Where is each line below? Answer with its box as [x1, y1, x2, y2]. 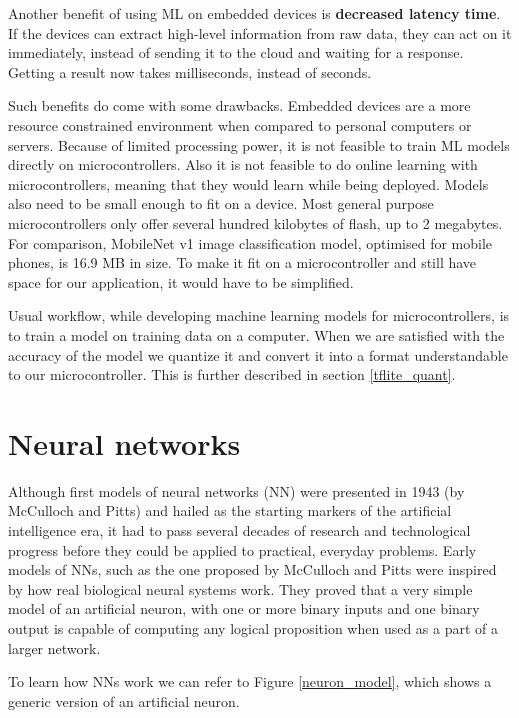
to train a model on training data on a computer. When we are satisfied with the [8, 324, 505, 345]
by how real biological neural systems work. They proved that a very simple [8, 578, 473, 599]
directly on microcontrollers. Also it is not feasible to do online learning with [8, 154, 478, 175]
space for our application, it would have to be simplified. [8, 271, 354, 292]
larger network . [8, 637, 101, 658]
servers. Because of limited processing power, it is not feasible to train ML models [8, 134, 510, 155]
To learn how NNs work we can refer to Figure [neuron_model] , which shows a [8, 671, 492, 692]
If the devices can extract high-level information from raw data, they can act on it [8, 22, 512, 43]
